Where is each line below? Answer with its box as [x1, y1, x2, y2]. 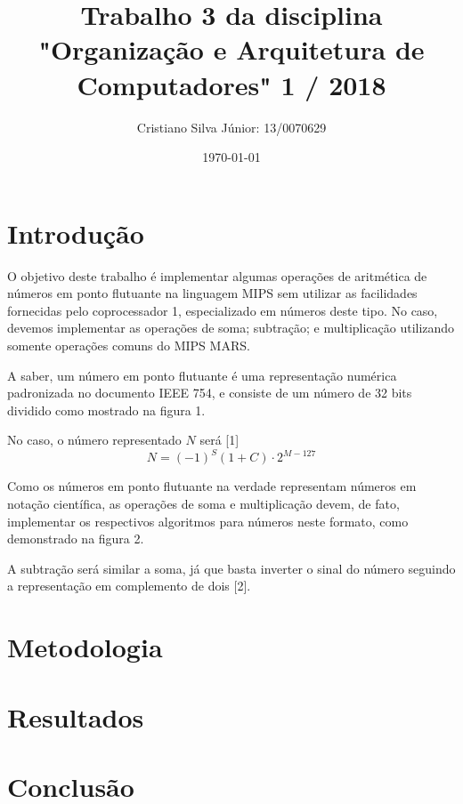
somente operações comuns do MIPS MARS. [7, 336, 250, 354]
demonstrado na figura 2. [7, 529, 144, 548]
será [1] [199, 430, 240, 449]
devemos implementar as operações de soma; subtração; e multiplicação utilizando [7, 318, 455, 337]
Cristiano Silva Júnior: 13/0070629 [136, 117, 327, 136]
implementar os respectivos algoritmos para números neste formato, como [7, 511, 409, 530]
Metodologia [7, 629, 163, 665]
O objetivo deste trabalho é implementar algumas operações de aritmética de [7, 266, 427, 285]
